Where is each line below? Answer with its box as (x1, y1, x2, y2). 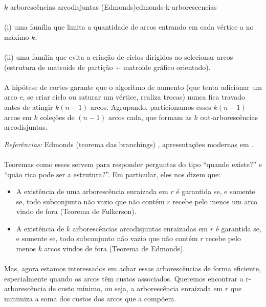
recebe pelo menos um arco (172, 196, 258, 206)
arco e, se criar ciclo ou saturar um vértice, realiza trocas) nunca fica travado (4, 91, 246, 102)
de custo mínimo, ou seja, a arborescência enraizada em (48, 283, 223, 294)
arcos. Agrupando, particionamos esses (91, 101, 211, 112)
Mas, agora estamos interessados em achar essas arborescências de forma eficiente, (4, 263, 261, 274)
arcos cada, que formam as (108, 111, 192, 122)
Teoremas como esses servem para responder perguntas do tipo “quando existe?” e (4, 158, 262, 169)
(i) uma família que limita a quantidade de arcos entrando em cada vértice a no (4, 21, 254, 32)
